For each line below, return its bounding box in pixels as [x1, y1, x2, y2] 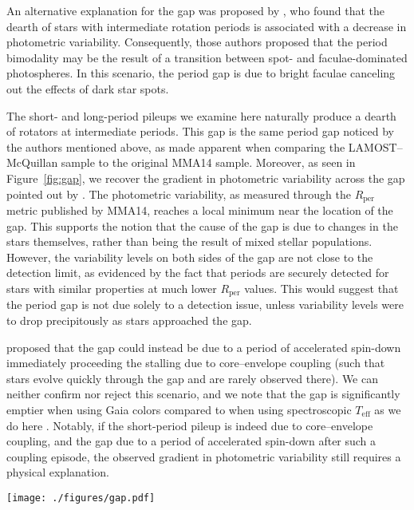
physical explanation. [6, 464, 109, 480]
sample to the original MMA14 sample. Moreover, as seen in [61, 154, 356, 171]
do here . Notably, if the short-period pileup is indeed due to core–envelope [6, 417, 373, 433]
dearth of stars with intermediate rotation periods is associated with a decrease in [6, 18, 407, 34]
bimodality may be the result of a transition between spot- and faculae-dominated [6, 49, 408, 65]
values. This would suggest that [244, 279, 399, 296]
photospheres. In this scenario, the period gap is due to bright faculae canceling [6, 65, 396, 81]
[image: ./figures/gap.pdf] [6, 492, 156, 504]
